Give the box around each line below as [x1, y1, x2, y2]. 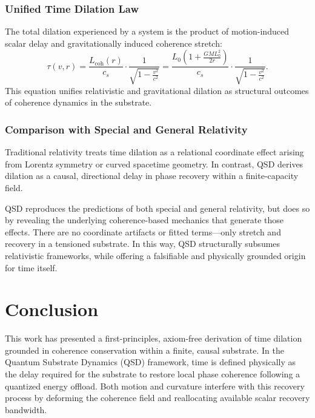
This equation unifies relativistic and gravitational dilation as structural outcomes [5, 84, 309, 96]
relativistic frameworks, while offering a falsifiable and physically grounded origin [5, 249, 306, 261]
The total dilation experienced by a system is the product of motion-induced [5, 25, 289, 38]
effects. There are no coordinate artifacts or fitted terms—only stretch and [5, 225, 281, 238]
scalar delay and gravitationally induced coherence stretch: [5, 36, 222, 49]
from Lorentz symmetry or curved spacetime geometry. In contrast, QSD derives [5, 157, 303, 170]
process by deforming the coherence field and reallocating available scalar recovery [5, 391, 310, 404]
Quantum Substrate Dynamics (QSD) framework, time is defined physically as [5, 356, 296, 368]
